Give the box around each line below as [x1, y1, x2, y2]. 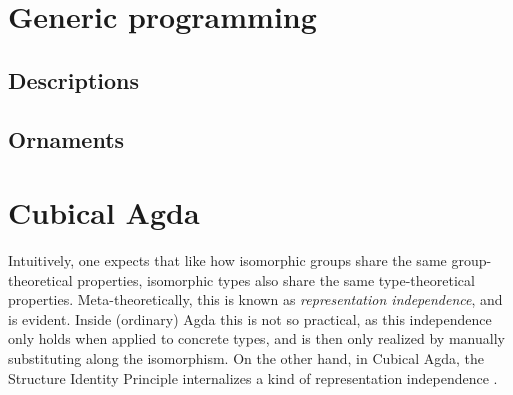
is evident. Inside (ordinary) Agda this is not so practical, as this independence [8, 308, 492, 329]
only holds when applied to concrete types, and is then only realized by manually [8, 328, 505, 349]
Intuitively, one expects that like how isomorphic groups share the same [8, 250, 447, 271]
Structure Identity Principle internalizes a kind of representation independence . [8, 367, 498, 388]
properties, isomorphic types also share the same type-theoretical [77, 269, 475, 290]
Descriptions [8, 64, 140, 95]
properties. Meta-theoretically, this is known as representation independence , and [8, 289, 503, 310]
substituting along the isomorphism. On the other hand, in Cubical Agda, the [8, 348, 485, 369]
